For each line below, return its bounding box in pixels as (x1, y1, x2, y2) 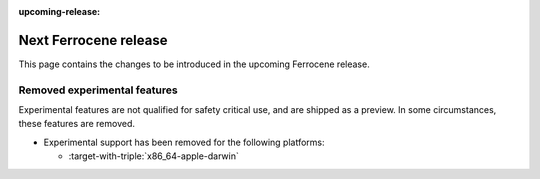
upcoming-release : (18, 6, 101, 17)
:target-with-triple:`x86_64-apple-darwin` (68, 150, 239, 162)
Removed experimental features (18, 83, 179, 97)
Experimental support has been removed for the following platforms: (43, 136, 325, 148)
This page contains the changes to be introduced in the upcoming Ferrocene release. (18, 58, 370, 70)
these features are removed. (18, 118, 135, 130)
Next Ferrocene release (18, 31, 168, 49)
